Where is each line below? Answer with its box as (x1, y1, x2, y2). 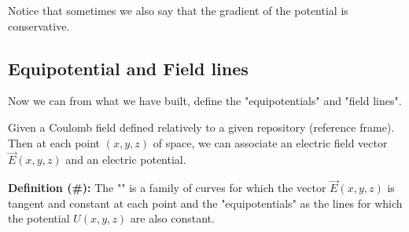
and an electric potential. (65, 151, 186, 168)
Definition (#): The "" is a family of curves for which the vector (8, 179, 326, 196)
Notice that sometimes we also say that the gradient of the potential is (8, 2, 348, 18)
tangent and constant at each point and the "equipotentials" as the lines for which (8, 194, 403, 211)
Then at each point (8, 134, 101, 150)
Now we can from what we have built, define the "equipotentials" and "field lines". (8, 92, 402, 109)
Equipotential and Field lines (8, 56, 249, 80)
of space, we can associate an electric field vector (153, 134, 388, 150)
